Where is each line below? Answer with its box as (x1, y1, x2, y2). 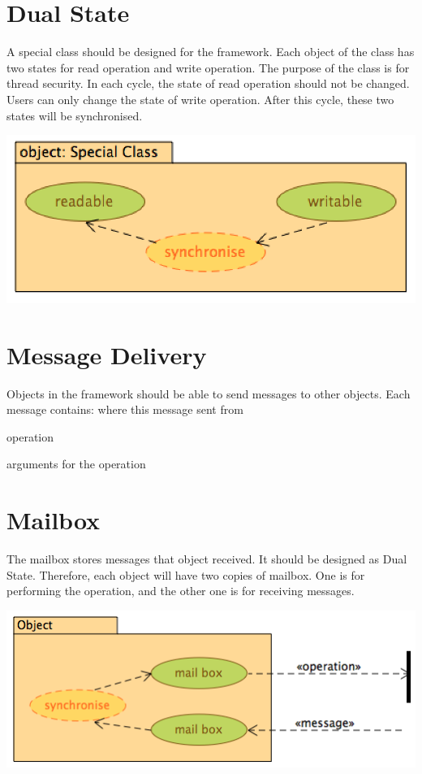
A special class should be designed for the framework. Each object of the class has (6, 43, 415, 60)
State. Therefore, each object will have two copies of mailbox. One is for (6, 566, 365, 583)
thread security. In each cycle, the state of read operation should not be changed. (6, 75, 410, 92)
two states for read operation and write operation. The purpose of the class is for (6, 59, 410, 76)
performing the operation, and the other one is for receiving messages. (6, 582, 355, 599)
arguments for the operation (6, 455, 146, 472)
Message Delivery (6, 337, 207, 371)
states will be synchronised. (6, 107, 143, 124)
